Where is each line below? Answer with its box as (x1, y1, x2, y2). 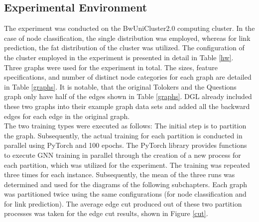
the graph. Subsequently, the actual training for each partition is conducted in (4, 130, 243, 140)
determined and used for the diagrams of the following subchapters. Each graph (4, 179, 248, 189)
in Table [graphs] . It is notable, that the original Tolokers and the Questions (4, 81, 237, 92)
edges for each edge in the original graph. (4, 111, 130, 121)
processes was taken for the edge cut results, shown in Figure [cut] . (4, 208, 208, 219)
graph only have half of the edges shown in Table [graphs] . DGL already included (4, 91, 252, 102)
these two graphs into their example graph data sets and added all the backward (4, 101, 250, 111)
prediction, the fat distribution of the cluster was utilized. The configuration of (4, 42, 245, 53)
